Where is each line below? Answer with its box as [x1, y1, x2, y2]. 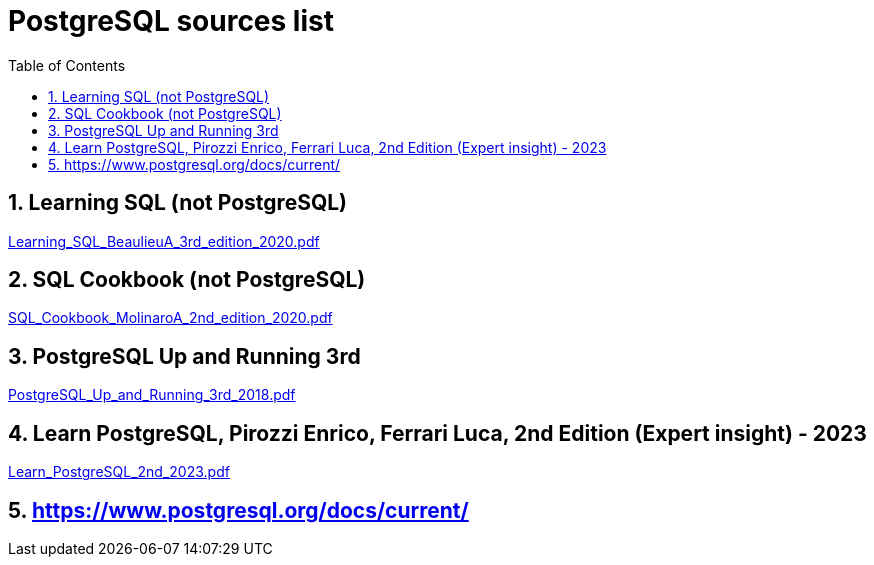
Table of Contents [8, 56, 126, 74]
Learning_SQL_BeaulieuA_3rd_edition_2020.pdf [8, 232, 320, 250]
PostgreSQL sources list [8, 4, 334, 38]
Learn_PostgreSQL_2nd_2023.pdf [8, 463, 230, 481]
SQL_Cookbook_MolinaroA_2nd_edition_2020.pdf [8, 309, 333, 327]
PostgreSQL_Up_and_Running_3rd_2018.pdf [8, 386, 296, 404]
